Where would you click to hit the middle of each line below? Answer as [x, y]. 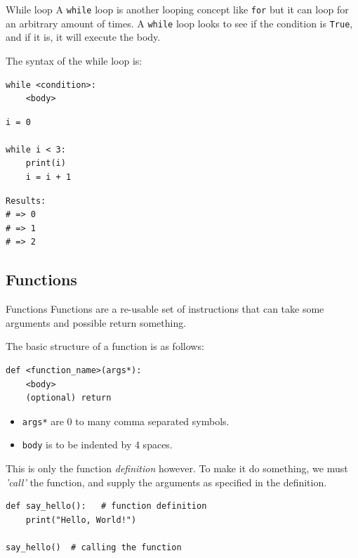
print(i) [46, 163]
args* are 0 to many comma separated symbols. [126, 421]
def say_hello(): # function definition [106, 506]
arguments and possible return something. [96, 322]
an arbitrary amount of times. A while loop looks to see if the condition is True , [179, 23]
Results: [26, 201]
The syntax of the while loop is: [74, 60]
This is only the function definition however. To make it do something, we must [177, 468]
